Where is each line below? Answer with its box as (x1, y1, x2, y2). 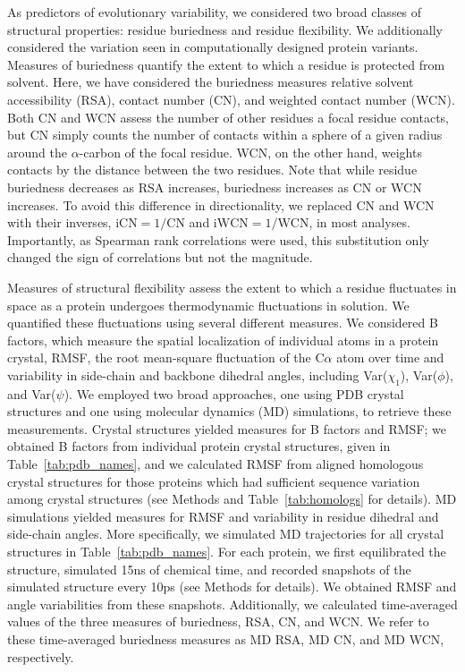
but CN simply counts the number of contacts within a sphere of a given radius (7, 125, 443, 144)
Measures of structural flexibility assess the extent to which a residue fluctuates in (7, 277, 457, 296)
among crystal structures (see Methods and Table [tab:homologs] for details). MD (7, 489, 457, 508)
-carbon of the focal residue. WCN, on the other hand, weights (79, 142, 422, 161)
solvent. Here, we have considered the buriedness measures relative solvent (7, 72, 414, 91)
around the (7, 142, 67, 161)
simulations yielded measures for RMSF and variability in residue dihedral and (7, 506, 439, 525)
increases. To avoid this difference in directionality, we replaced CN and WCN (7, 195, 435, 214)
